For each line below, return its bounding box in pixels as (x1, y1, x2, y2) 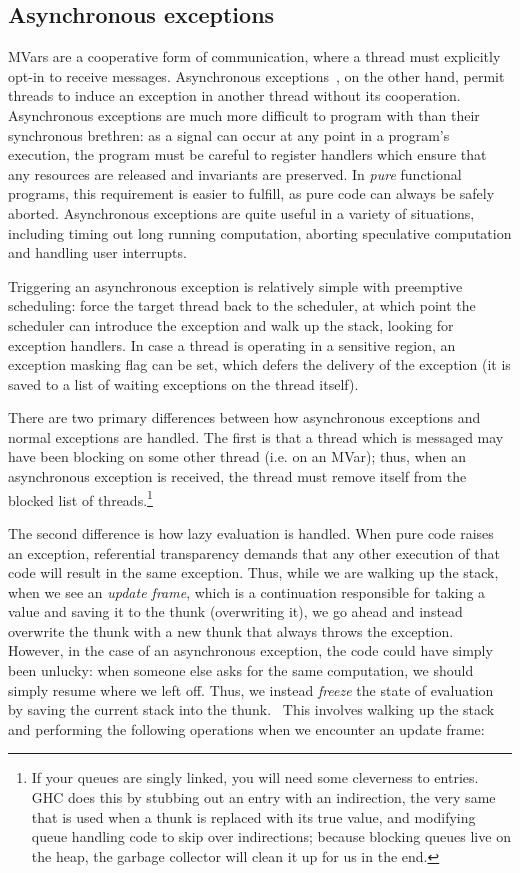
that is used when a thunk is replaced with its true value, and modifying (31, 806, 476, 827)
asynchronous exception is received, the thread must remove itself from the (8, 466, 467, 487)
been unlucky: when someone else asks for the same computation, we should (8, 660, 474, 681)
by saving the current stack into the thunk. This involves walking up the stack (8, 699, 495, 720)
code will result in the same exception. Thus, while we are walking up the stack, (8, 562, 499, 583)
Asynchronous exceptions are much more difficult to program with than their (8, 104, 480, 125)
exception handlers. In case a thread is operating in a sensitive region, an (8, 334, 456, 355)
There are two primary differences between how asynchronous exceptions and (8, 407, 481, 428)
